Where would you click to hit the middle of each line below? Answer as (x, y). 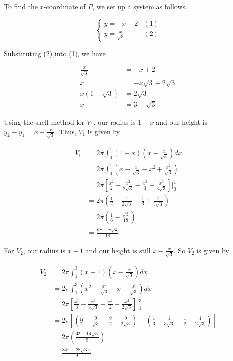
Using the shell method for (44, 121)
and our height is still (118, 250)
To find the (21, 6)
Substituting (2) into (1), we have (55, 53)
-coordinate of (65, 6)
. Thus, (66, 131)
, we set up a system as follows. (140, 6)
